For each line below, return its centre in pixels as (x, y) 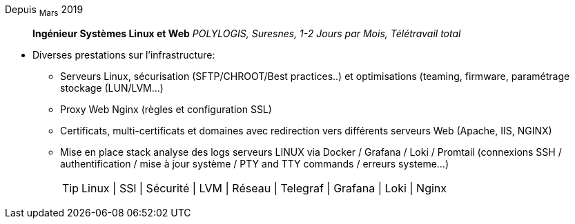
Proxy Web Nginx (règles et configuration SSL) (166, 109)
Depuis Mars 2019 (44, 11)
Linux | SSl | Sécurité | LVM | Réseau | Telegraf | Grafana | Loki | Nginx (264, 188)
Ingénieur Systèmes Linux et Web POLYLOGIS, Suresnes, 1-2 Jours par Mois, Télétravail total (247, 33)
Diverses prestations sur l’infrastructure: (124, 54)
